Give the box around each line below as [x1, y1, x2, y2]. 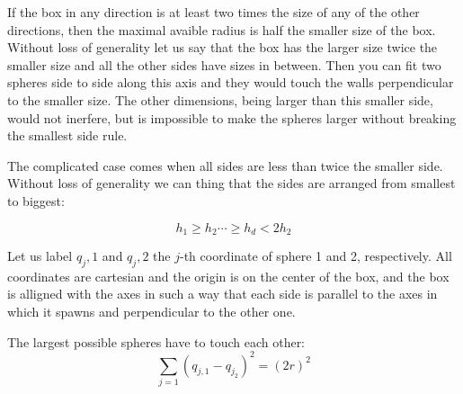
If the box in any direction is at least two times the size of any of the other [7, 3, 420, 21]
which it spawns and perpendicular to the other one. [7, 301, 296, 320]
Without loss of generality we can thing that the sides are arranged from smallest [7, 174, 456, 193]
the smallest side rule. [7, 126, 128, 145]
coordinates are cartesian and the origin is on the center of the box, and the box [7, 266, 450, 285]
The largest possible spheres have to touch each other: [7, 332, 306, 351]
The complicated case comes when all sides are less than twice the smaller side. [7, 156, 443, 175]
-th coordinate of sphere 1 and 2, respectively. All [179, 246, 452, 264]
